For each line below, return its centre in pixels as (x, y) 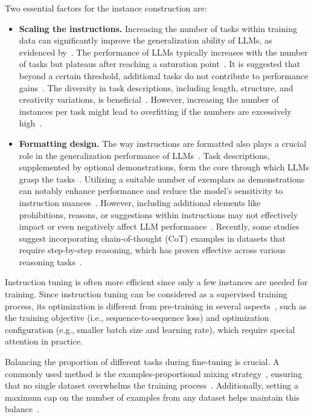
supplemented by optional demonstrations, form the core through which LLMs (164, 167)
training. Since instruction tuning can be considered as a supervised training (146, 294)
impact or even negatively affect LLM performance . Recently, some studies (159, 226)
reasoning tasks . (50, 261)
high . (30, 123)
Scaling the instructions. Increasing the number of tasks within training (158, 28)
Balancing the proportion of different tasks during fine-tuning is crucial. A (142, 362)
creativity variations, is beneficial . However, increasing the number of (149, 99)
